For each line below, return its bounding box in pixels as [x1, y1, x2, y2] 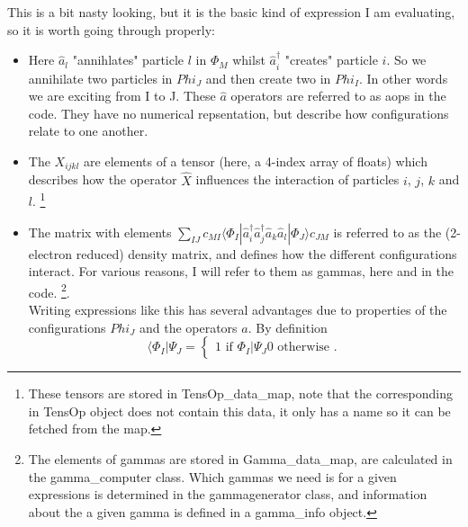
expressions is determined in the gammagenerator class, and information [28, 485, 427, 504]
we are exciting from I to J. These [28, 86, 216, 105]
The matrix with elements [28, 222, 172, 241]
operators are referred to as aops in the [230, 86, 446, 105]
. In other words [359, 68, 448, 87]
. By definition [247, 317, 328, 336]
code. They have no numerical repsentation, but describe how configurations [28, 103, 449, 122]
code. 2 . [28, 280, 70, 301]
